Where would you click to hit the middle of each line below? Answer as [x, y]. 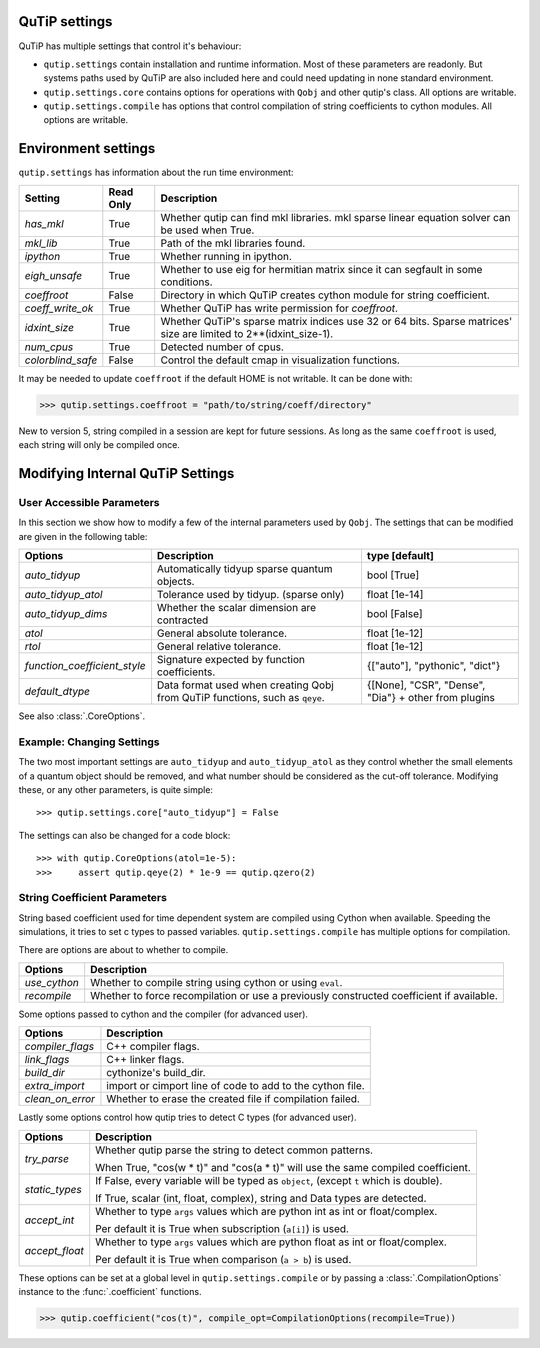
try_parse [47, 1158]
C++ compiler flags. [153, 1047]
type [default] [400, 556]
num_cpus [49, 347]
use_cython [51, 982]
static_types [53, 1189]
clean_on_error [59, 1099]
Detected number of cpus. [222, 347]
